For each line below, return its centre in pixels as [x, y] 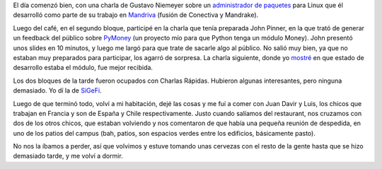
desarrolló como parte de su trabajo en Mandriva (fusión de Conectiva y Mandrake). [136, 15]
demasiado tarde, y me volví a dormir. [68, 156]
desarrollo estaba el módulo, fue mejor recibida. [83, 68]
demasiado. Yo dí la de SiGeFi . [57, 91]
